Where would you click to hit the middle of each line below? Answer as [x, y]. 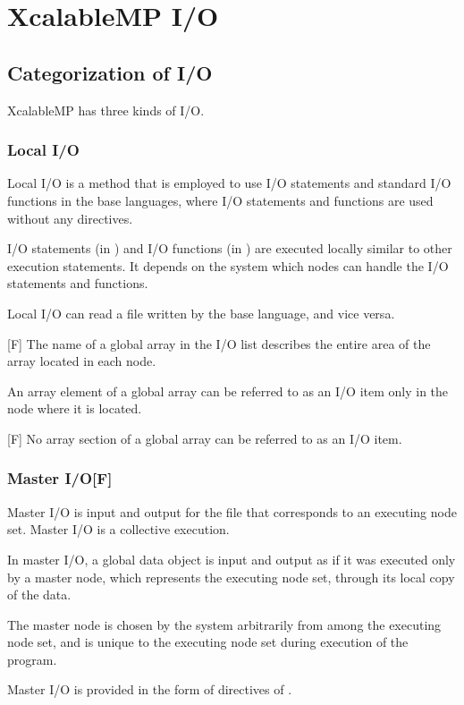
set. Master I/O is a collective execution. [118, 529]
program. [32, 659]
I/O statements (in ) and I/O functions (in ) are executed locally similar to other [230, 248]
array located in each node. [82, 361]
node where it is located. [75, 408]
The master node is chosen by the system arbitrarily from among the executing [224, 624]
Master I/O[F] [60, 478]
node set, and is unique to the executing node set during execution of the [208, 642]
